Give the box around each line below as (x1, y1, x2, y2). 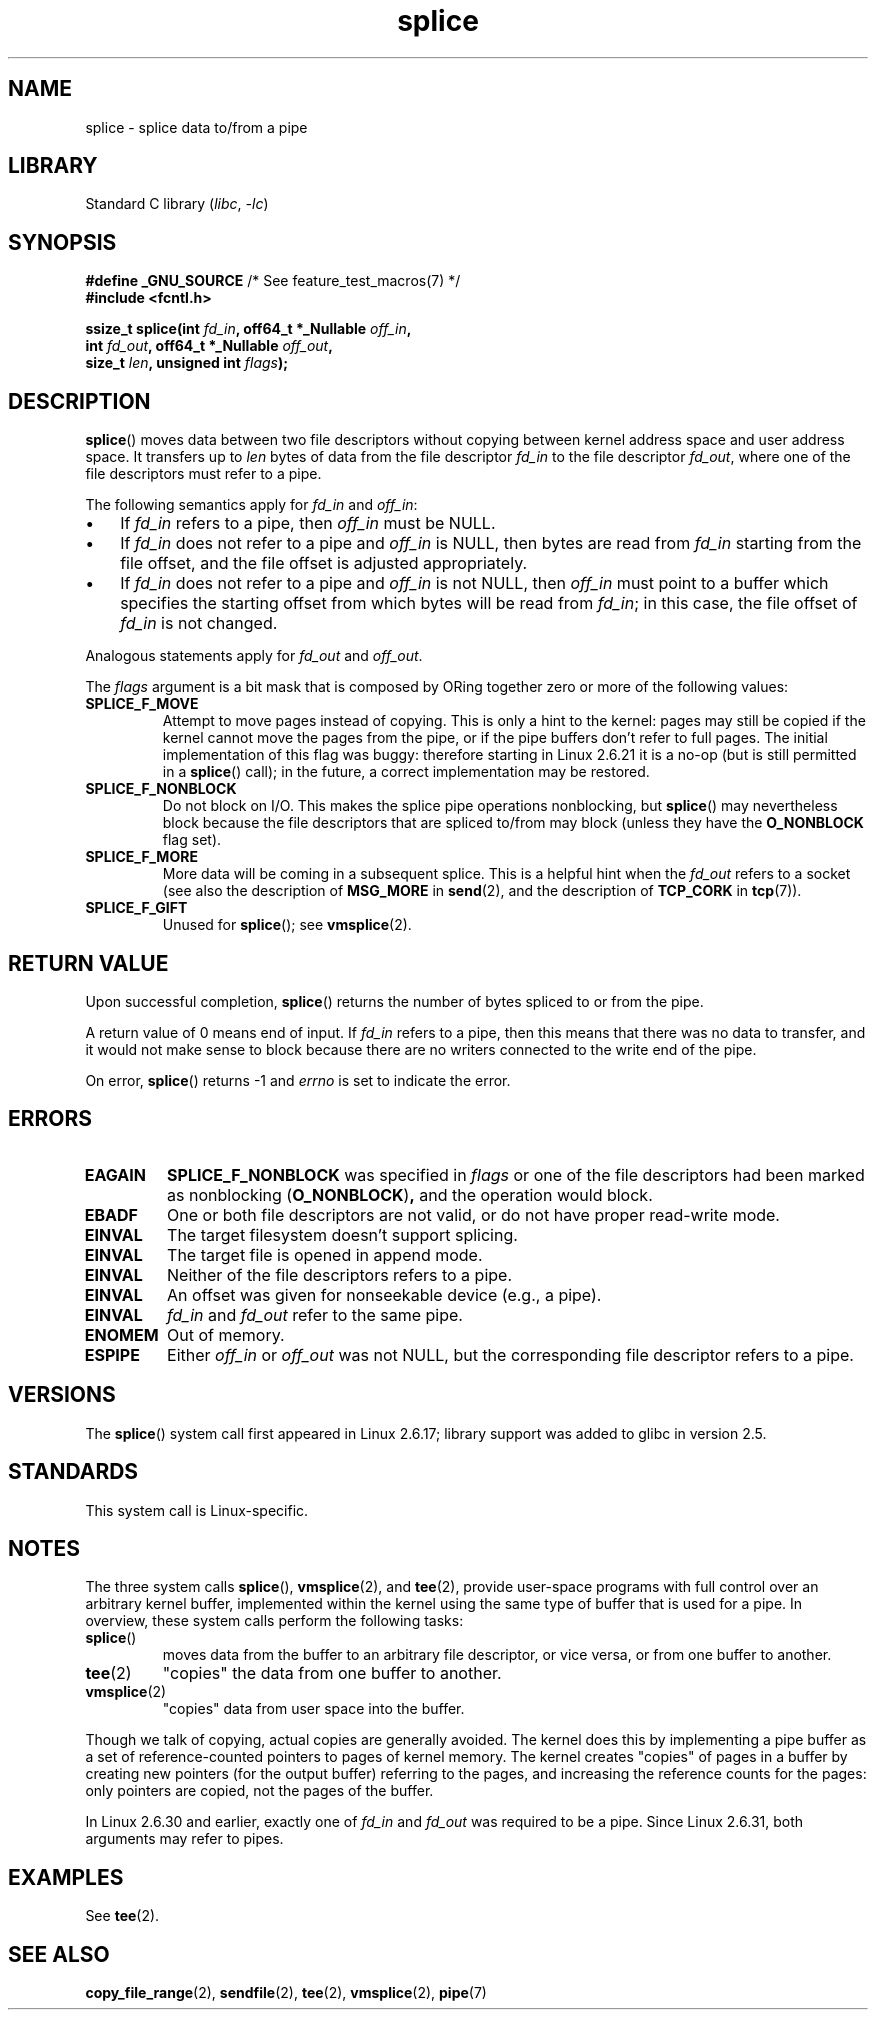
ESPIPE (84, 1344, 140, 1365)
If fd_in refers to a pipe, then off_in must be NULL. (120, 513, 496, 534)
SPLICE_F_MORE (85, 848, 198, 866)
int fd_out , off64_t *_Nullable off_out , (85, 337, 333, 355)
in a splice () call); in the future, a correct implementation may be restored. (162, 763, 650, 781)
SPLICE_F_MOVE (85, 695, 199, 713)
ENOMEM (84, 1324, 159, 1345)
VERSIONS (8, 1382, 116, 1408)
